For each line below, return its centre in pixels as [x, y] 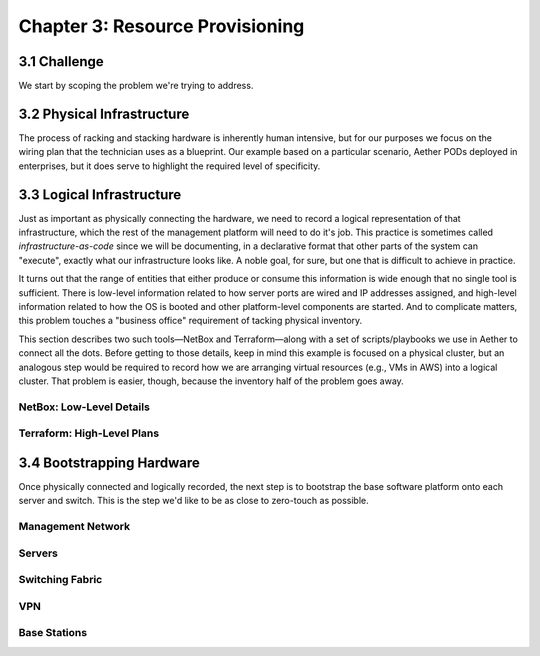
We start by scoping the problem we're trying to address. [136, 86]
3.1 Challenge [61, 61]
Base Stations [53, 633]
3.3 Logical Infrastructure [100, 194]
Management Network [74, 527]
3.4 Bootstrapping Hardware [109, 462]
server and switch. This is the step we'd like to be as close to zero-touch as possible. [193, 501]
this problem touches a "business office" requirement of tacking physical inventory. [190, 321]
